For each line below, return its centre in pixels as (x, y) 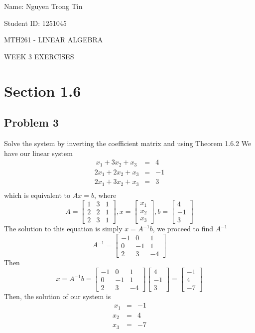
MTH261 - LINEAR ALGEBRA (54, 40)
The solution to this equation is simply (63, 229)
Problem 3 (31, 122)
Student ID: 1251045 (35, 23)
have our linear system (38, 153)
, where (105, 195)
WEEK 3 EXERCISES (39, 56)
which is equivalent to (37, 195)
